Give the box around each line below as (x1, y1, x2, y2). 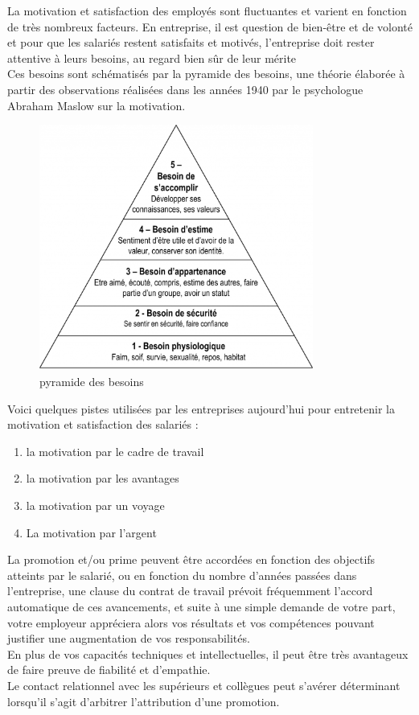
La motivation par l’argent (26, 524, 157, 540)
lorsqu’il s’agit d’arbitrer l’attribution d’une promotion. (7, 692, 280, 709)
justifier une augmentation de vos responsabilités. (7, 630, 250, 647)
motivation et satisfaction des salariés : (7, 416, 199, 433)
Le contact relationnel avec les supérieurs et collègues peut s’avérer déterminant (7, 676, 401, 693)
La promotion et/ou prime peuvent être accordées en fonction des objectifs (7, 551, 376, 568)
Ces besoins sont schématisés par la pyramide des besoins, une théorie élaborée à (7, 65, 405, 82)
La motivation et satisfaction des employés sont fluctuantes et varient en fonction (7, 2, 407, 18)
